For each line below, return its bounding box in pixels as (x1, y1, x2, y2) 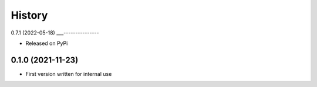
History (11, 9, 48, 22)
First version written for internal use (25, 70, 112, 77)
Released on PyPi (25, 40, 68, 47)
